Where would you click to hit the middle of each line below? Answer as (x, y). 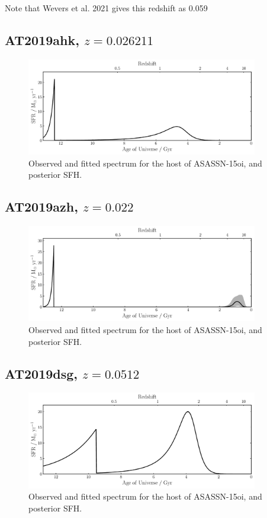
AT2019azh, (41, 207)
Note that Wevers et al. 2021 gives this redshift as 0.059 (106, 8)
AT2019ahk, (42, 39)
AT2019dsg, (41, 373)
